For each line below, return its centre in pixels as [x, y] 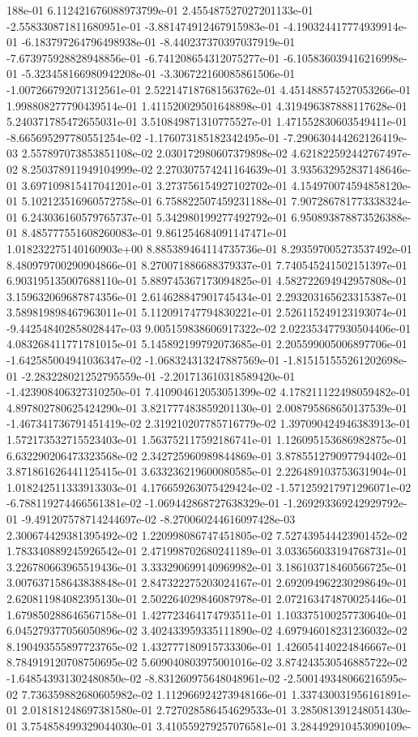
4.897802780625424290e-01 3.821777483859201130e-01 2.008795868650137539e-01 [207, 407]
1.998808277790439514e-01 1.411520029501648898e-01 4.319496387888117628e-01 [207, 105]
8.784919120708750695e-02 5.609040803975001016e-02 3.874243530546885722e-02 [207, 662]
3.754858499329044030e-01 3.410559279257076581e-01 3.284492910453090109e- [216, 725]
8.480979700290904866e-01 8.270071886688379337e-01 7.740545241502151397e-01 [207, 264]
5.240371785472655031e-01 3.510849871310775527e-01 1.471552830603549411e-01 [207, 121]
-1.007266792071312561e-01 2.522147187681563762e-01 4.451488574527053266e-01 [209, 89]
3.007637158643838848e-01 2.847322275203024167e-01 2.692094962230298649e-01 [207, 582]
